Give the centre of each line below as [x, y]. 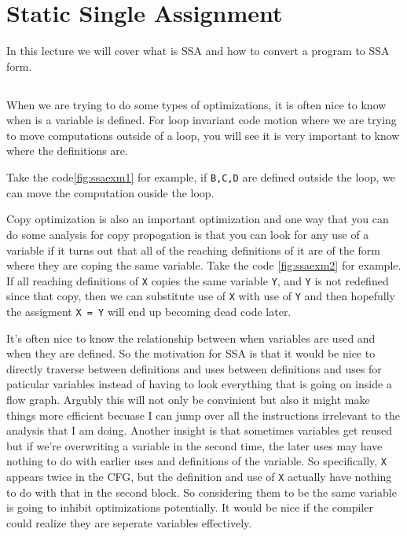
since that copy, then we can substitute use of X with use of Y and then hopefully [201, 296]
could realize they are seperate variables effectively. [129, 522]
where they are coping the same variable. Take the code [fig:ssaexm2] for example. [204, 265]
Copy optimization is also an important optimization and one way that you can [198, 219]
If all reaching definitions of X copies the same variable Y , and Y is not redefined [198, 280]
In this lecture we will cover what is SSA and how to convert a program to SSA [198, 51]
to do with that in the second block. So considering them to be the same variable [202, 492]
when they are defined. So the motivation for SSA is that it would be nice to [191, 353]
